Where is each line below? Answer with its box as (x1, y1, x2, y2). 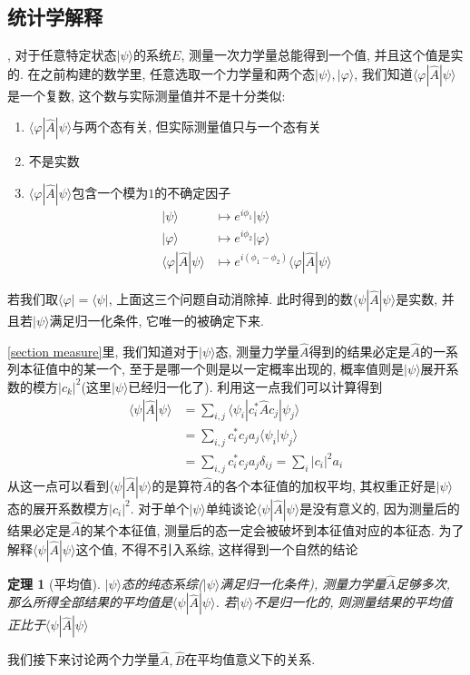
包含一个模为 (72, 182, 149, 201)
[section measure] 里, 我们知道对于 (7, 341, 199, 360)
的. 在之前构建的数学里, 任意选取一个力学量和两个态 (7, 64, 316, 83)
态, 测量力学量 (215, 341, 300, 360)
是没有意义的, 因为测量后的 (299, 498, 460, 517)
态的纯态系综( (122, 573, 203, 592)
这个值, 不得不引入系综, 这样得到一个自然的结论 (75, 539, 358, 558)
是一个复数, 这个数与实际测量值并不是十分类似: (7, 85, 286, 104)
